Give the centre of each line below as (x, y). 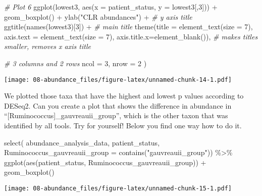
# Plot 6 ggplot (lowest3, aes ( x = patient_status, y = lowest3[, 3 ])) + (111, 7)
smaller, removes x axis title (47, 46)
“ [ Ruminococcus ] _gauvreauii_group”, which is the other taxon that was (116, 115)
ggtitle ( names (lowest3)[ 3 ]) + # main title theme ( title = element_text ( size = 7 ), (128, 27)
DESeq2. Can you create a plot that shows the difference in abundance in (118, 105)
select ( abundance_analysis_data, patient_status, (82, 142)
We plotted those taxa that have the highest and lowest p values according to (124, 96)
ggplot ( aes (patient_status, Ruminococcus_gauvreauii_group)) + (105, 162)
